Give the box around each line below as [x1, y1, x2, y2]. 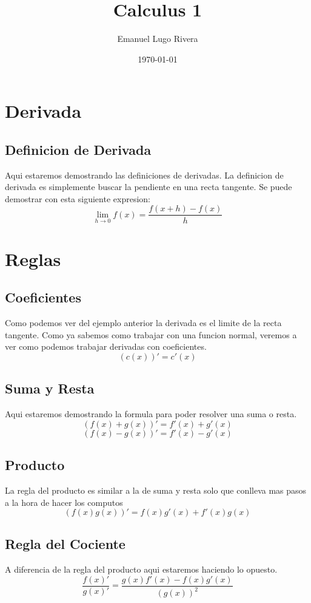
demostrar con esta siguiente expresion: [5, 192, 150, 205]
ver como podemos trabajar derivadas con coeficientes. [5, 340, 207, 353]
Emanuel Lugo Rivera [117, 32, 198, 45]
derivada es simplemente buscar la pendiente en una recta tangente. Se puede [5, 180, 292, 193]
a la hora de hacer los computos [5, 496, 123, 508]
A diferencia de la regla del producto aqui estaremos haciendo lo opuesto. [5, 563, 278, 576]
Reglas [5, 246, 61, 271]
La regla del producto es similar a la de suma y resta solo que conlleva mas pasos [5, 483, 307, 496]
